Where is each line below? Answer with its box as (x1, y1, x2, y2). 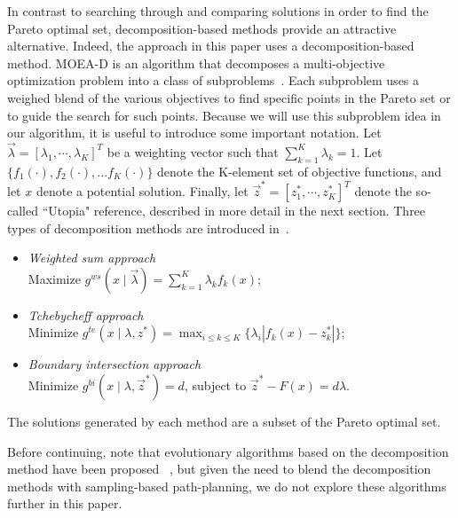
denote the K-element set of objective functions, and (157, 161, 442, 180)
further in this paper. (7, 494, 122, 513)
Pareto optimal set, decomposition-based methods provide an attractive (7, 19, 397, 37)
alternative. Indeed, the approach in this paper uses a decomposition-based (7, 36, 415, 55)
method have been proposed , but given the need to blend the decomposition (7, 459, 431, 478)
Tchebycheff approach (28, 305, 144, 324)
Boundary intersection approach (28, 355, 201, 373)
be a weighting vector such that (107, 142, 279, 161)
